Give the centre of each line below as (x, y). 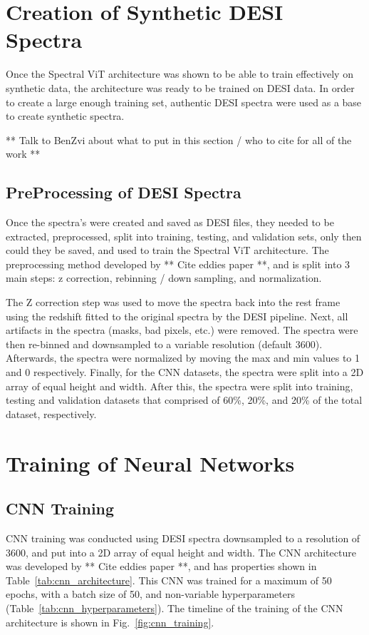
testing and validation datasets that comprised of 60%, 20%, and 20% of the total (184, 400)
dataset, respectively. (51, 413)
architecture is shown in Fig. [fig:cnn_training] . (110, 622)
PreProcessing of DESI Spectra (124, 192)
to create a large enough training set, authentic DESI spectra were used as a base (184, 102)
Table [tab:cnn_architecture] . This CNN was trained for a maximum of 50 (169, 580)
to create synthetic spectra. (65, 116)
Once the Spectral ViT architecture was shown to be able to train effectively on (180, 74)
